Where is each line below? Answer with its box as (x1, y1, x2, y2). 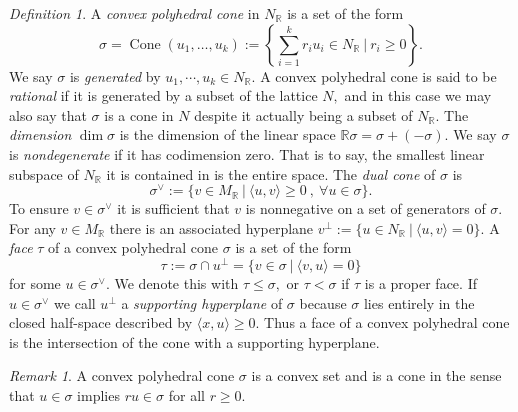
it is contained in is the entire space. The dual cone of (106, 163, 436, 184)
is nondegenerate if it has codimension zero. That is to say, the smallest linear (9, 143, 485, 164)
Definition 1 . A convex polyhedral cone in (9, 3, 260, 23)
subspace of (9, 163, 79, 184)
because (299, 292, 347, 313)
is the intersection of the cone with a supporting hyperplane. (9, 331, 380, 352)
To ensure (9, 198, 69, 219)
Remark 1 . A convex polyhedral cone (9, 365, 235, 386)
